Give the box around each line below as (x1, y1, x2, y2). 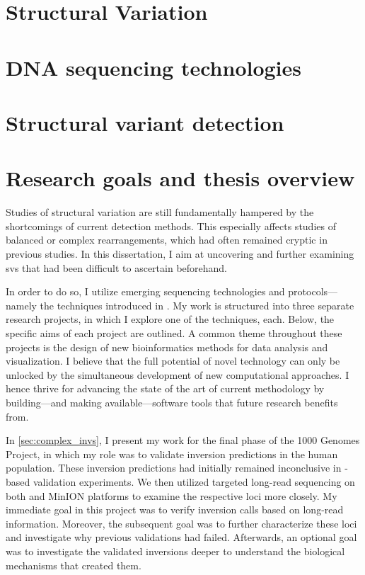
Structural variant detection (6, 108, 284, 137)
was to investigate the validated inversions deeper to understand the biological (6, 543, 345, 558)
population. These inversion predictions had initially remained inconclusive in (6, 460, 342, 475)
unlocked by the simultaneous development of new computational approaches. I (6, 367, 349, 382)
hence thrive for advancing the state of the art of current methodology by (6, 381, 325, 396)
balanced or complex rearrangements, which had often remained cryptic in (6, 232, 328, 247)
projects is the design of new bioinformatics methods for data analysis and (6, 339, 328, 354)
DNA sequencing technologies (6, 52, 302, 81)
